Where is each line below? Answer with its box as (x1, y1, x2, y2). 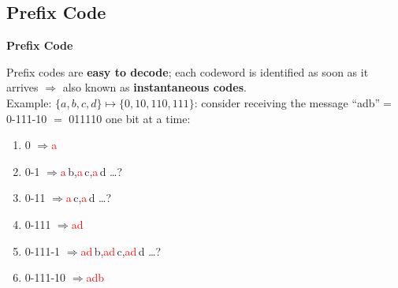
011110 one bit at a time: (69, 110, 191, 126)
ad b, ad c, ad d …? (80, 242, 162, 259)
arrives (6, 79, 39, 95)
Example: (6, 94, 52, 110)
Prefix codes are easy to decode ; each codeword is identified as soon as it (6, 63, 369, 80)
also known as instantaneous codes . (62, 79, 247, 95)
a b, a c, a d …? (60, 163, 123, 179)
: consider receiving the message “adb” (194, 94, 381, 110)
